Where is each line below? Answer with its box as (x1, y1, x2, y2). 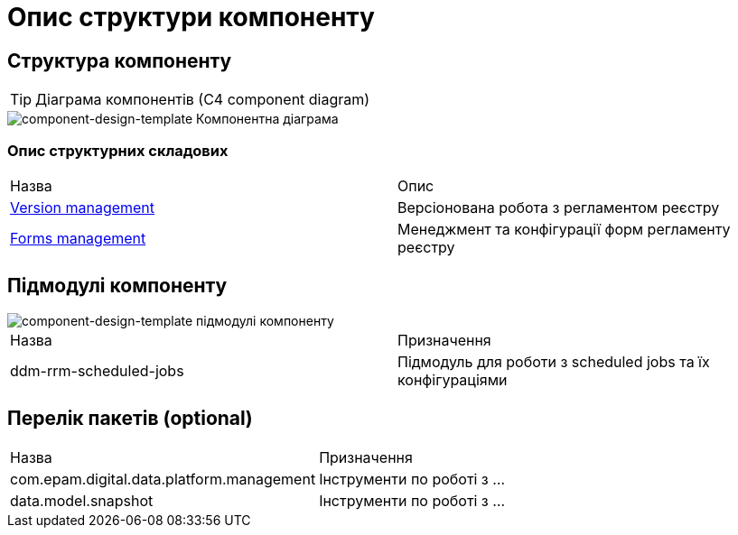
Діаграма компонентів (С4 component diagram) (35, 90, 370, 109)
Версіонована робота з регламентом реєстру (397, 198, 720, 217)
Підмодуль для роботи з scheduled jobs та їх (397, 352, 710, 371)
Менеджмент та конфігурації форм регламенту (397, 219, 731, 238)
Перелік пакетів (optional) (7, 407, 253, 430)
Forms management (10, 228, 146, 247)
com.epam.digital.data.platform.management (10, 469, 316, 488)
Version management (10, 198, 155, 217)
